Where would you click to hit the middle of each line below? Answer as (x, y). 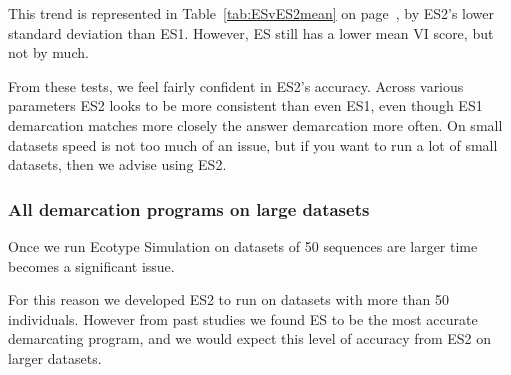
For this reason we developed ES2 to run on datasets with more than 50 (229, 299)
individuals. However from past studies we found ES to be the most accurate (243, 318)
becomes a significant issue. (91, 265)
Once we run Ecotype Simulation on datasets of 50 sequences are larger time (243, 245)
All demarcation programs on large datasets (189, 208)
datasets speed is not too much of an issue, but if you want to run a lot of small (253, 144)
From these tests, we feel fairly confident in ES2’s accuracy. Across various (236, 85)
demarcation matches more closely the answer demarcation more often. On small (255, 124)
